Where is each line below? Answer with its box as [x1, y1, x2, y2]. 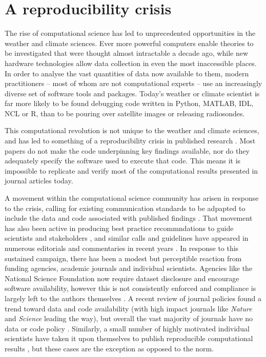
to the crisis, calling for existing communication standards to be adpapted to [5, 202, 245, 213]
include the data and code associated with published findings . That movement [5, 213, 253, 223]
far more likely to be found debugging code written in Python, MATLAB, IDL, [5, 98, 254, 109]
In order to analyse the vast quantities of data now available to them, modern [5, 68, 249, 78]
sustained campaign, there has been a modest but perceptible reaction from [5, 253, 242, 263]
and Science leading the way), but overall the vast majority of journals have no [5, 313, 253, 324]
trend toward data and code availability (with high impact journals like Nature [5, 303, 252, 313]
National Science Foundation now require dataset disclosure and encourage [5, 272, 239, 283]
